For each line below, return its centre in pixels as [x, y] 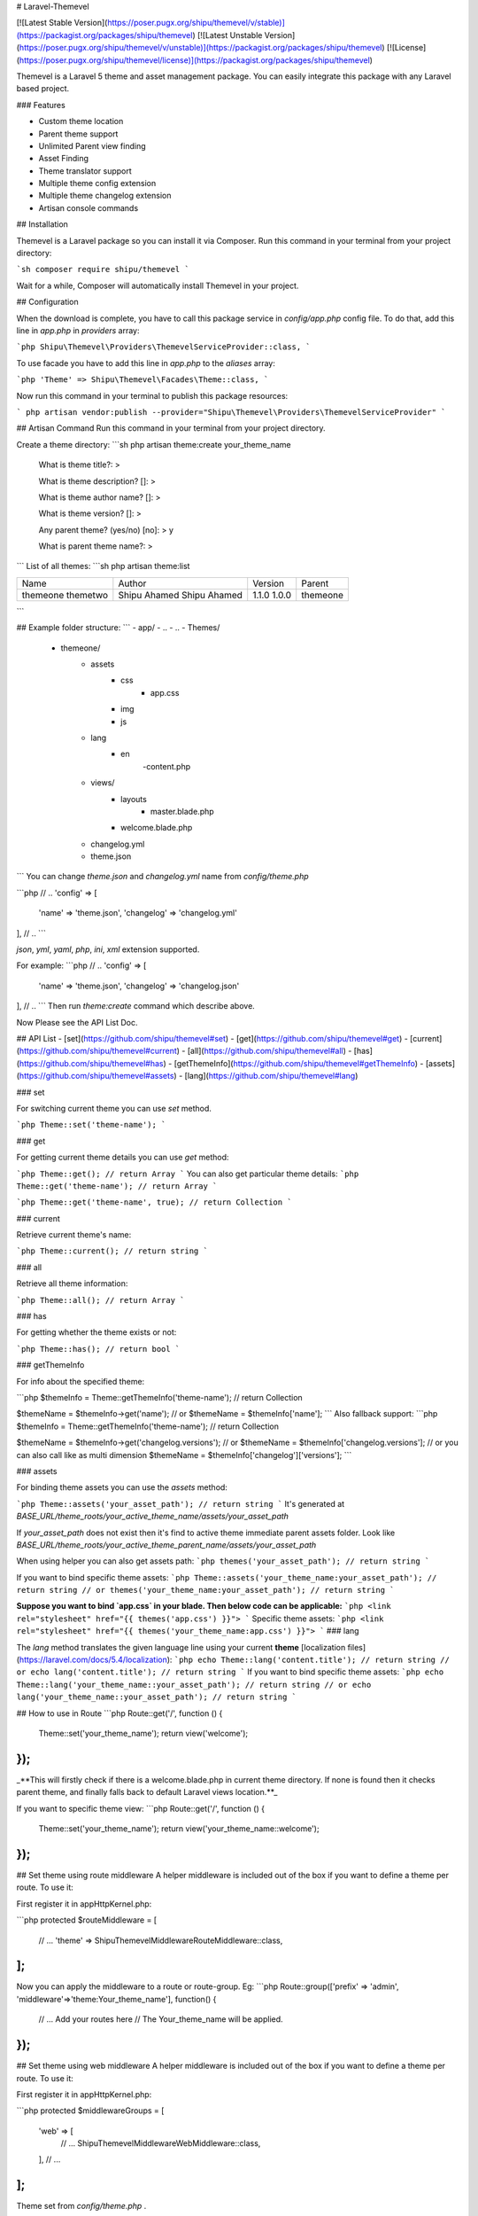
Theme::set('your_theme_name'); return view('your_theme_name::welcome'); [179, 1829]
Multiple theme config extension [97, 183]
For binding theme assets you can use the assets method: [122, 1487]
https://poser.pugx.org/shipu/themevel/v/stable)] [196, 23]
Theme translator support [85, 171]
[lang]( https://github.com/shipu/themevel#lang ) [271, 1076]
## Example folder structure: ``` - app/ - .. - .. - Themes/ [118, 628]
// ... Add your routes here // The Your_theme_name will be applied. [161, 2019]
